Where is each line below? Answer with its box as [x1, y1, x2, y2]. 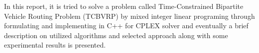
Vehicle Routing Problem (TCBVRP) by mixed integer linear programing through [4, 10, 255, 21]
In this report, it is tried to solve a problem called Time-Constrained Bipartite [4, 1, 244, 11]
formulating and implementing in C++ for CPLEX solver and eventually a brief [4, 20, 249, 31]
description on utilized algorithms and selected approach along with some [4, 30, 228, 40]
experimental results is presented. [4, 40, 106, 50]
